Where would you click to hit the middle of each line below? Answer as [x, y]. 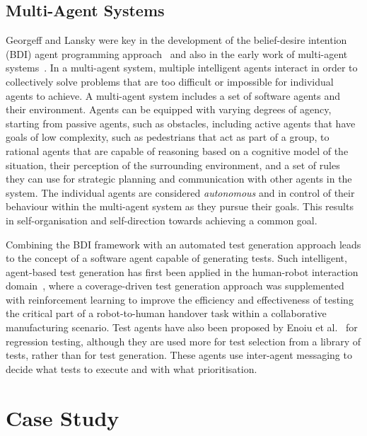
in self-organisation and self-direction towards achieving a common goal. [162, 220]
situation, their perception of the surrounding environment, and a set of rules [173, 165]
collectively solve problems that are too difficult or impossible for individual [170, 81]
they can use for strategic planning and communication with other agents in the [179, 179]
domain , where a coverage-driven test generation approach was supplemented [175, 286]
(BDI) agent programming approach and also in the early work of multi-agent [177, 53]
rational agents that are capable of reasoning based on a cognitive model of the [177, 150]
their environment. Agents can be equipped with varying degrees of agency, [169, 109]
